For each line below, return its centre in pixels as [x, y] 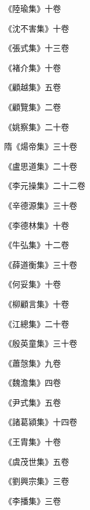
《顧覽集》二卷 [33, 106]
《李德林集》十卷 [37, 225]
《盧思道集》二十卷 [41, 166]
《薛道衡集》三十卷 [41, 264]
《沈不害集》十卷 [37, 28]
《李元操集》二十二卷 [45, 186]
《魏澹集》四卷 [33, 382]
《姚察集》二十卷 [37, 126]
